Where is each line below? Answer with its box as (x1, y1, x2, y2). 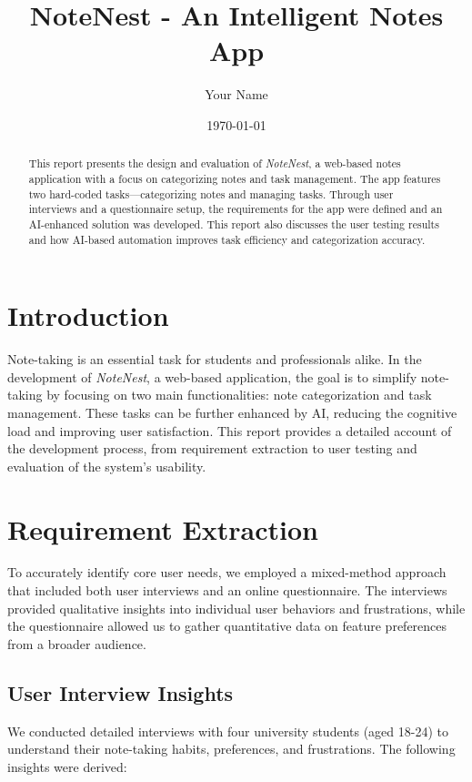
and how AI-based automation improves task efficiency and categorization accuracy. (28, 231, 426, 247)
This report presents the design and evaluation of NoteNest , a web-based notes (28, 156, 401, 171)
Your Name (205, 85, 268, 104)
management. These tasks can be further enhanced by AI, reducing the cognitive (7, 402, 457, 421)
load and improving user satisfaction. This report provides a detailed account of (7, 421, 452, 440)
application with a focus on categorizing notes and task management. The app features (28, 170, 441, 186)
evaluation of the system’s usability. (7, 456, 206, 475)
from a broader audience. (7, 634, 146, 653)
